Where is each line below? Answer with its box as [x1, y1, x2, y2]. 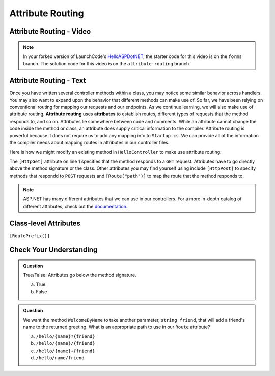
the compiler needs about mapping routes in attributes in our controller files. [9, 139, 170, 146]
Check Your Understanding [9, 246, 98, 254]
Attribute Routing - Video [9, 27, 91, 36]
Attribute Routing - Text [9, 76, 86, 85]
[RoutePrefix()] [9, 233, 50, 239]
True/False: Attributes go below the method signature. [23, 272, 137, 278]
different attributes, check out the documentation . [23, 203, 128, 209]
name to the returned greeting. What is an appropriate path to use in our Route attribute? [23, 324, 210, 330]
